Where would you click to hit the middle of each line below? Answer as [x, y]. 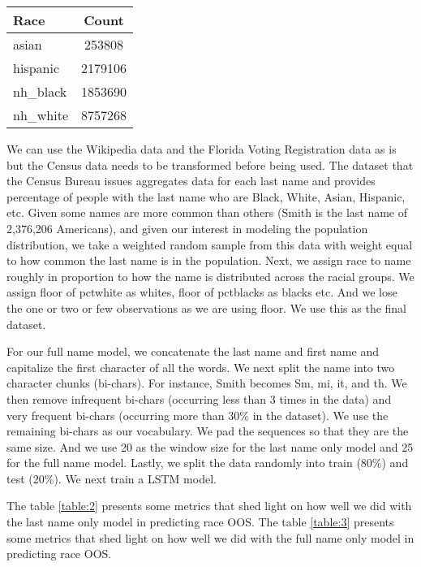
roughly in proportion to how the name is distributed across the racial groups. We [210, 276]
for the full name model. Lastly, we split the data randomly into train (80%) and [208, 463]
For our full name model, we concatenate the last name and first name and [193, 351]
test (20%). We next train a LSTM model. [112, 478]
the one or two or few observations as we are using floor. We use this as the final [207, 307]
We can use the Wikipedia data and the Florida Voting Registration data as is [202, 149]
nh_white [41, 115]
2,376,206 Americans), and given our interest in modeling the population [187, 228]
